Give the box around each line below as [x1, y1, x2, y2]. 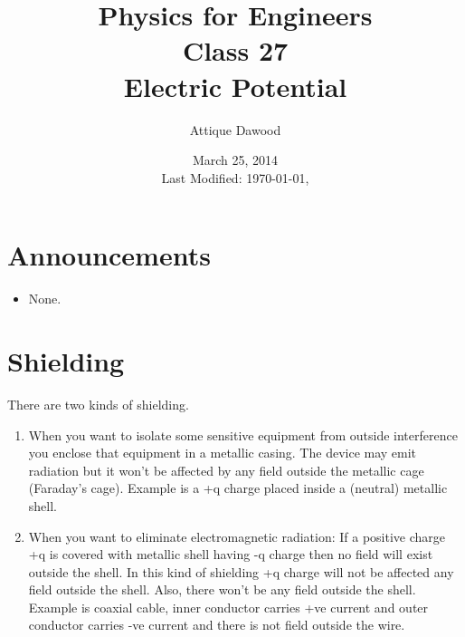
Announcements [7, 236, 211, 274]
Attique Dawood [189, 120, 281, 139]
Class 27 [182, 32, 289, 69]
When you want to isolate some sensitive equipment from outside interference [28, 425, 458, 444]
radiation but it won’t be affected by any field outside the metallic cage [28, 460, 424, 479]
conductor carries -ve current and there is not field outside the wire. [28, 615, 405, 634]
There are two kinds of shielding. [7, 394, 189, 413]
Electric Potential [123, 67, 347, 104]
